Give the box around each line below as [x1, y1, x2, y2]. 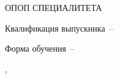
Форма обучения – [5, 42, 75, 55]
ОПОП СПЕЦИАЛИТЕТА [5, 1, 102, 13]
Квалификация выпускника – [5, 21, 114, 34]
